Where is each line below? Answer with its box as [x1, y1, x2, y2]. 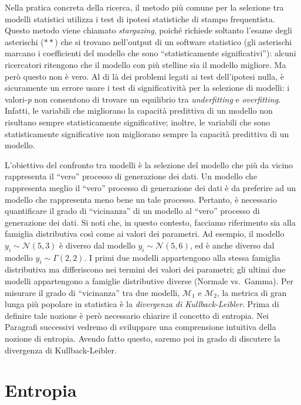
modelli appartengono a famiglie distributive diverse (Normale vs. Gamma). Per [5, 275, 293, 287]
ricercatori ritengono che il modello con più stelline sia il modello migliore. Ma [5, 58, 286, 70]
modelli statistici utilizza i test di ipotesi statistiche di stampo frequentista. [5, 12, 275, 25]
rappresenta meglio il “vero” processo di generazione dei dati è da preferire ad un [5, 181, 296, 193]
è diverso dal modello [59, 239, 136, 251]
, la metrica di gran [217, 286, 287, 298]
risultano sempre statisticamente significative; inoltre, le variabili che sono [5, 115, 270, 128]
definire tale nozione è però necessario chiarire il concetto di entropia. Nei [5, 309, 269, 321]
